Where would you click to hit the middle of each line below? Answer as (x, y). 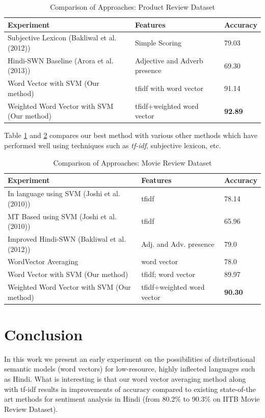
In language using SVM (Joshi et (59, 193)
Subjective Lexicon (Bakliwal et (57, 38)
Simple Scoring (158, 43)
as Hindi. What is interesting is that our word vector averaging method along (125, 379)
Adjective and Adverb (169, 60)
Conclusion (44, 334)
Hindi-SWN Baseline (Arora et (56, 60)
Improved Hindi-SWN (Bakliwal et (62, 238)
